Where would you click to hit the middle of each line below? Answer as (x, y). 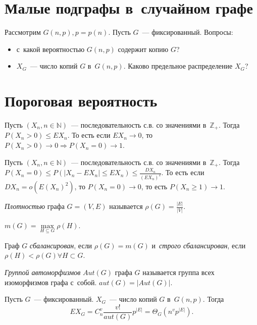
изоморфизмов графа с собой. (51, 282)
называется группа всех (178, 272)
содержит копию (143, 49)
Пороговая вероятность (81, 101)
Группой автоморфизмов (43, 272)
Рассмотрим (23, 32)
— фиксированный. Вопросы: (188, 32)
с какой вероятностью (50, 49)
